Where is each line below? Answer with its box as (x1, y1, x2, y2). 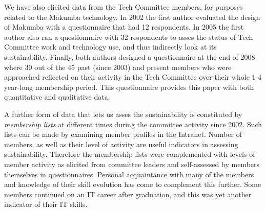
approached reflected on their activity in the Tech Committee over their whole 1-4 (4, 72, 262, 82)
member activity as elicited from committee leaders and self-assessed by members (4, 158, 260, 169)
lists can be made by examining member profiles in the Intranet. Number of (4, 129, 242, 139)
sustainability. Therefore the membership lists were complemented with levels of (4, 149, 255, 159)
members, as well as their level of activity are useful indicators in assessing (4, 138, 238, 149)
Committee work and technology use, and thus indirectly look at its (4, 41, 217, 52)
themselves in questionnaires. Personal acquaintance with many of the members (4, 169, 254, 179)
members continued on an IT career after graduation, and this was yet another (4, 189, 252, 199)
